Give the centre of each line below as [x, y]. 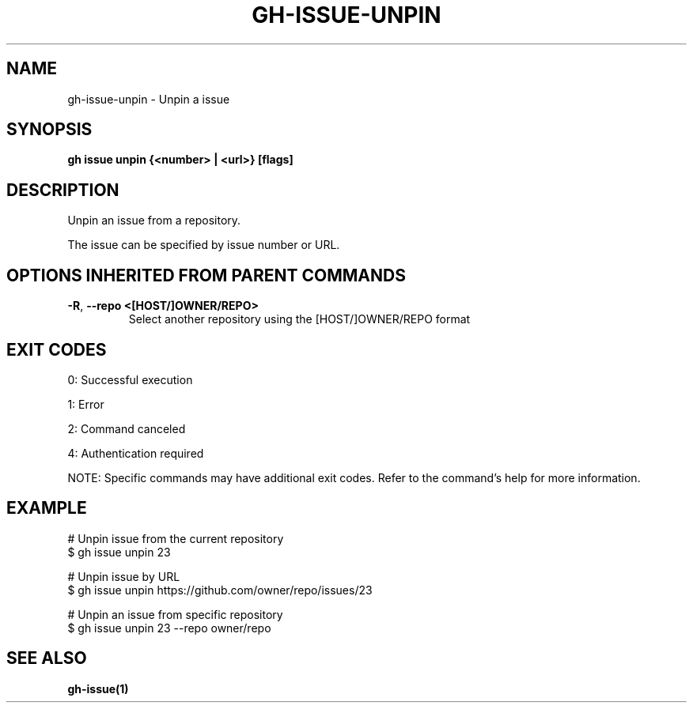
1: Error [86, 404]
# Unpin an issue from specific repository [175, 614]
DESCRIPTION [63, 190]
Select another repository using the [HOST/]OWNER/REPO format [299, 319]
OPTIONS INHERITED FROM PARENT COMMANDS [206, 275]
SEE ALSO [47, 658]
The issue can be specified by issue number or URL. [204, 245]
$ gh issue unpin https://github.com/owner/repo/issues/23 [220, 590]
